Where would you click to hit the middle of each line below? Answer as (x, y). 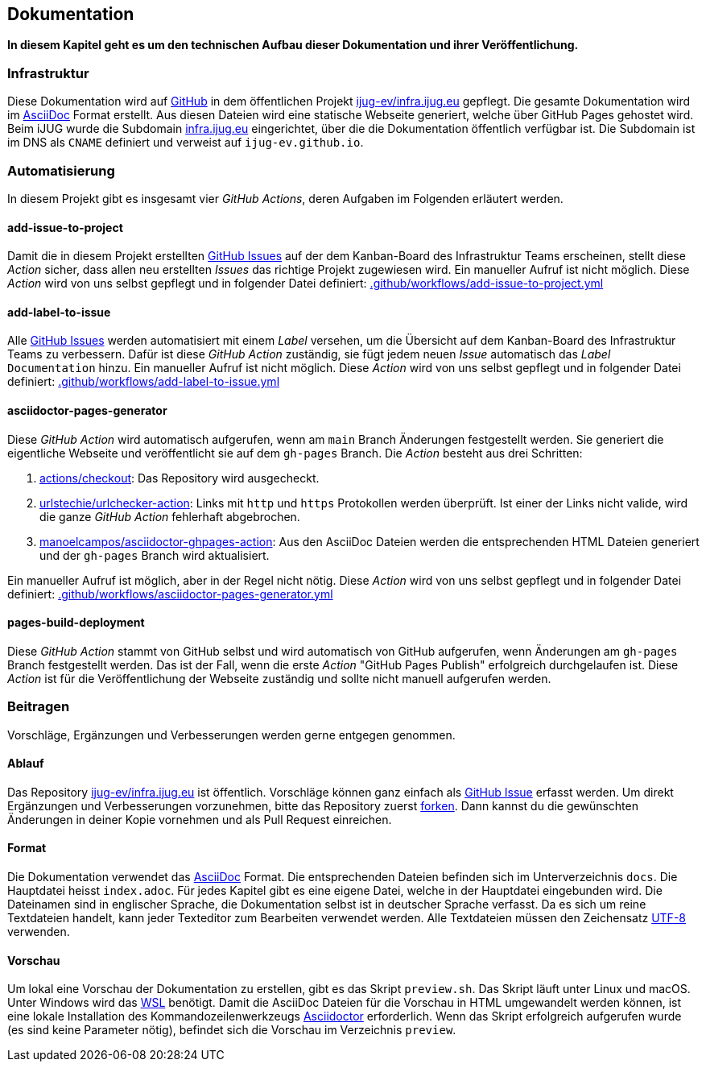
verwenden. (39, 931)
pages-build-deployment (76, 623)
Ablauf (26, 764)
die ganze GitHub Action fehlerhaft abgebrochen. (170, 516)
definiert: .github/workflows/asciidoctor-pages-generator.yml (170, 594)
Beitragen (39, 707)
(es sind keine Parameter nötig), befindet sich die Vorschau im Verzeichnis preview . (232, 1030)
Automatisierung (61, 170)
